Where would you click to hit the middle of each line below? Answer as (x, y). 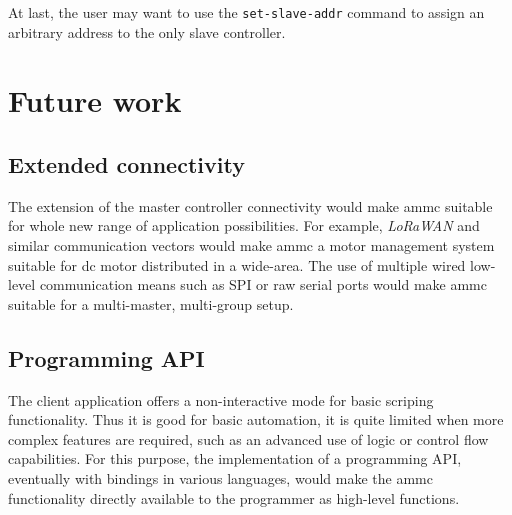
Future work (95, 100)
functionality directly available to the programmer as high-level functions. (234, 497)
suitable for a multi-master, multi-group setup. (151, 303)
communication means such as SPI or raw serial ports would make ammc (263, 284)
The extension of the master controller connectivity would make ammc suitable (250, 205)
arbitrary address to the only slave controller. (147, 31)
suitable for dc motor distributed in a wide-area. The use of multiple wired (237, 264)
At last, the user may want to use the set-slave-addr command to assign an (246, 12)
